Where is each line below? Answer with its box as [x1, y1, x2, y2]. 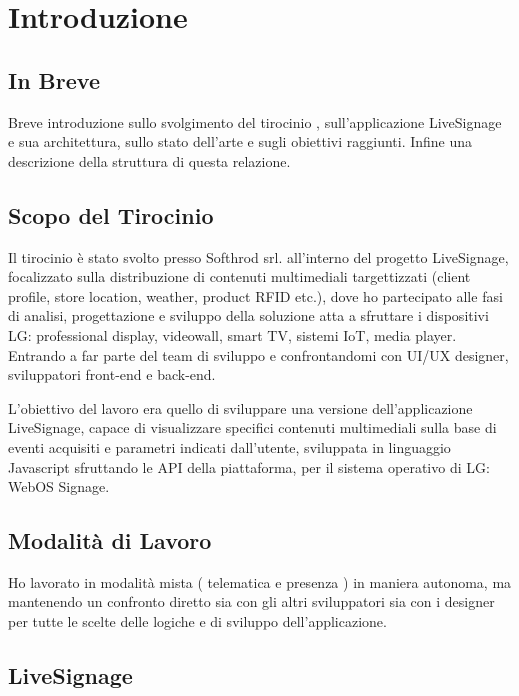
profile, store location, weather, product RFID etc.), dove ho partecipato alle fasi [8, 285, 503, 306]
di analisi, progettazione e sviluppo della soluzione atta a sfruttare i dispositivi [8, 305, 489, 326]
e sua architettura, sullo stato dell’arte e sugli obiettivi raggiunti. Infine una [8, 131, 473, 152]
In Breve [8, 64, 100, 95]
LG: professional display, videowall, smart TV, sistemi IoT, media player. [8, 324, 457, 345]
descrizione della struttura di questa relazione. [8, 150, 291, 171]
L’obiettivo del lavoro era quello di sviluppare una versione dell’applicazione [8, 397, 473, 418]
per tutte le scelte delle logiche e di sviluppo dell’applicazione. [8, 611, 387, 632]
